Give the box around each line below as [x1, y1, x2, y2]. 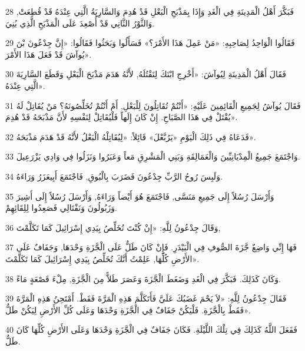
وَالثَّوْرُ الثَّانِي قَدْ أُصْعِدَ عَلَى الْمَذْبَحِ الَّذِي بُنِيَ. [5, 16, 155, 29]
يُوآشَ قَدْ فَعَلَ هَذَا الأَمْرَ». [5, 48, 92, 60]
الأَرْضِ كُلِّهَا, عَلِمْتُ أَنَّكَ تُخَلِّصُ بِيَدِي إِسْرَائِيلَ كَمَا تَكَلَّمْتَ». [5, 252, 200, 264]
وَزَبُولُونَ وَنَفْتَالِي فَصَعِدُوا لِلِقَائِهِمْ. [5, 201, 117, 214]
